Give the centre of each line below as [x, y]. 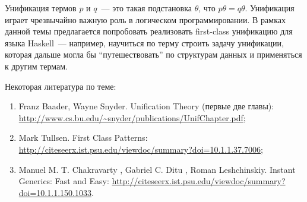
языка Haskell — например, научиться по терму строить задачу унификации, [144, 42]
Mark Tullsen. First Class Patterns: [83, 138]
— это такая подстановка [147, 8]
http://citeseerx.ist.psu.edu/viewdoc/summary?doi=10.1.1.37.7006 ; [141, 149]
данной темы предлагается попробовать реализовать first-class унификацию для [149, 31]
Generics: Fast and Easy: [64, 181]
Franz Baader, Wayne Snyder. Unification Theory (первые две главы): [146, 106]
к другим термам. [37, 66]
